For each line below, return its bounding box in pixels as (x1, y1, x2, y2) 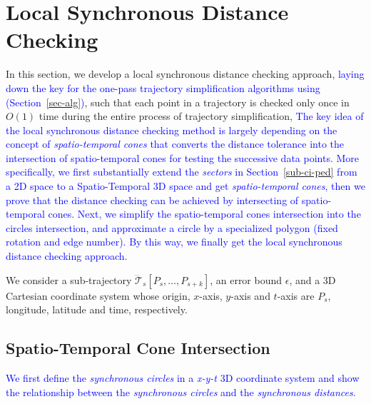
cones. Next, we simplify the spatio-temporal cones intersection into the (48, 206, 361, 221)
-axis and (230, 288, 270, 303)
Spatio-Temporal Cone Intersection (6, 337, 270, 359)
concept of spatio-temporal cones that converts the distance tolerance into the (6, 136, 345, 151)
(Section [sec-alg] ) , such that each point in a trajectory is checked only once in (6, 94, 350, 109)
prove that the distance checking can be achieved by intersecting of (6, 192, 299, 207)
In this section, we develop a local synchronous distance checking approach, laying (6, 66, 365, 81)
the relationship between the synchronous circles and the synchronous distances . (6, 384, 356, 399)
